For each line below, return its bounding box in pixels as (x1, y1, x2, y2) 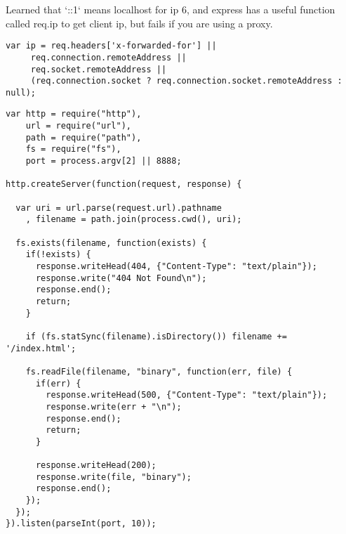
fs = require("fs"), (25, 144, 121, 155)
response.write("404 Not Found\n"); (35, 273, 207, 283)
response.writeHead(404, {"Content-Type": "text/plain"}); (35, 261, 317, 271)
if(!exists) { (25, 249, 91, 260)
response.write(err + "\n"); (46, 401, 182, 412)
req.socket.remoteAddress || (30, 64, 167, 74)
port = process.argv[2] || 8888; (25, 156, 182, 167)
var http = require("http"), (6, 109, 142, 119)
